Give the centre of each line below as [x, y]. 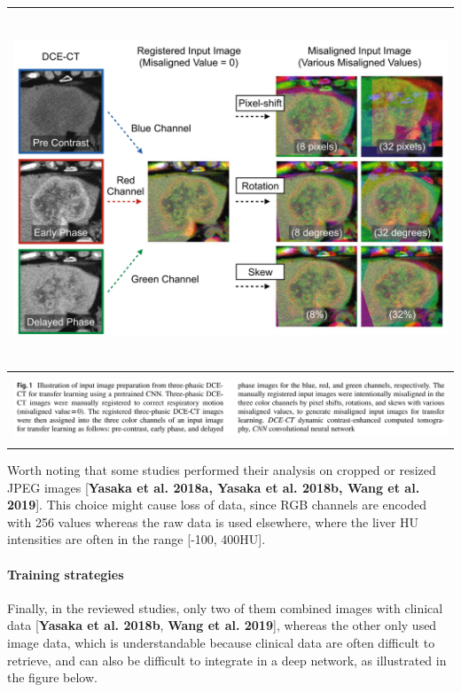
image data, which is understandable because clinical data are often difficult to [221, 643]
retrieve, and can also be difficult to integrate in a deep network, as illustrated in [227, 660]
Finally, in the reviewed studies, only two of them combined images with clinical [225, 607]
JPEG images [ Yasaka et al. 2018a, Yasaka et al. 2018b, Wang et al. [214, 487]
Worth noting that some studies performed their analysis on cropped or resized [222, 470]
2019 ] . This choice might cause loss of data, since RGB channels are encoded [217, 505]
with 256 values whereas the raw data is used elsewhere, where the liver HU [213, 521]
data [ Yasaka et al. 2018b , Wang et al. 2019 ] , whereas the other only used [222, 625]
